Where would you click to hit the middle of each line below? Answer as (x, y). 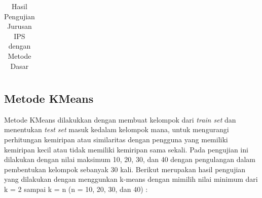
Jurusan (20, 26)
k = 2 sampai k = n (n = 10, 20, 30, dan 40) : (76, 189)
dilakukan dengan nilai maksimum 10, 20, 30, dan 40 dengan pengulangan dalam (130, 159)
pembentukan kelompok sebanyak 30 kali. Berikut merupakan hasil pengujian (125, 169)
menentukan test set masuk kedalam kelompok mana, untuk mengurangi (117, 129)
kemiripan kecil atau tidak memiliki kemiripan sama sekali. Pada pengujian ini (126, 149)
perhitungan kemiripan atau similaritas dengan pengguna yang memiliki (116, 140)
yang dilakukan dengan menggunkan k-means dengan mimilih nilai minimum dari (131, 179)
